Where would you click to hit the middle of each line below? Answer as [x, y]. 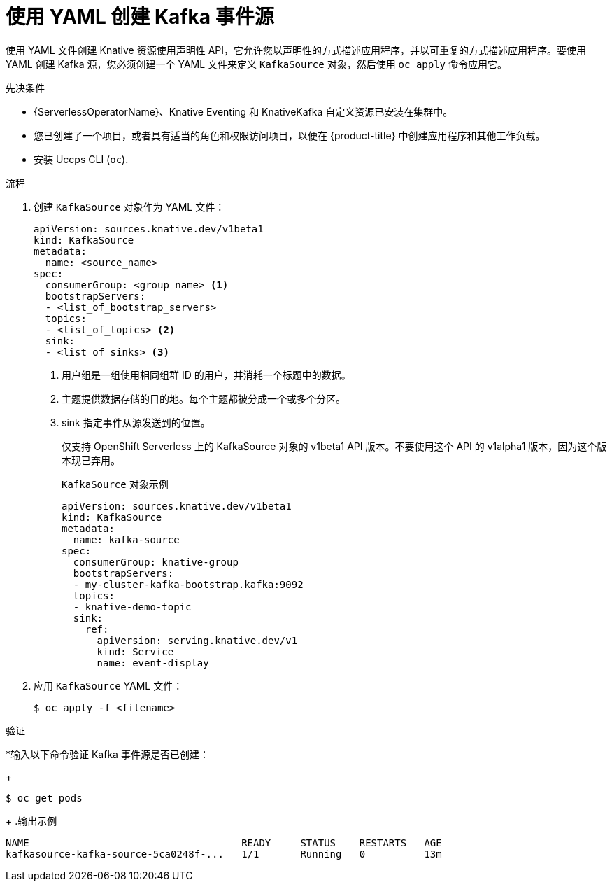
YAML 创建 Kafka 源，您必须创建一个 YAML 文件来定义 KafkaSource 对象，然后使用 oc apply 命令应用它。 [256, 64]
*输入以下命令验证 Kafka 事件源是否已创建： [107, 754]
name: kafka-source [126, 539]
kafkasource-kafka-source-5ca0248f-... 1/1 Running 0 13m [224, 854]
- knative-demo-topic [132, 607]
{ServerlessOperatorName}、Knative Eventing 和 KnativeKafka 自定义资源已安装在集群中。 [243, 111]
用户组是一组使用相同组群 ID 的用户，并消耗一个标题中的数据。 [206, 375]
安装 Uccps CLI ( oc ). [81, 159]
